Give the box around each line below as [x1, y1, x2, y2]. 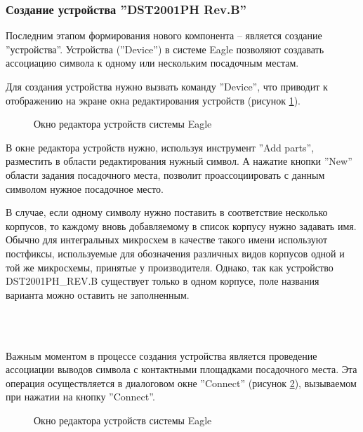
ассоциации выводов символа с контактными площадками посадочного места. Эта [6, 362, 357, 377]
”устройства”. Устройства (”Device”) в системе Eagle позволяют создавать [6, 41, 324, 56]
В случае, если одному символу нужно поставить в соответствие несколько [6, 205, 328, 220]
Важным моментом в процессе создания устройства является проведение [6, 348, 317, 363]
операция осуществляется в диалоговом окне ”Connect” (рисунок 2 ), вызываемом [6, 375, 357, 390]
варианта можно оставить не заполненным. [6, 287, 190, 302]
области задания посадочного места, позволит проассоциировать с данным [6, 167, 325, 182]
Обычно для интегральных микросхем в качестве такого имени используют [6, 232, 328, 247]
